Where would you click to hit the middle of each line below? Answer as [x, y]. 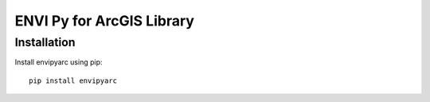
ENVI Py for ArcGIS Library [105, 21]
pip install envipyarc [73, 80]
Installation [45, 42]
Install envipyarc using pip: [59, 62]
